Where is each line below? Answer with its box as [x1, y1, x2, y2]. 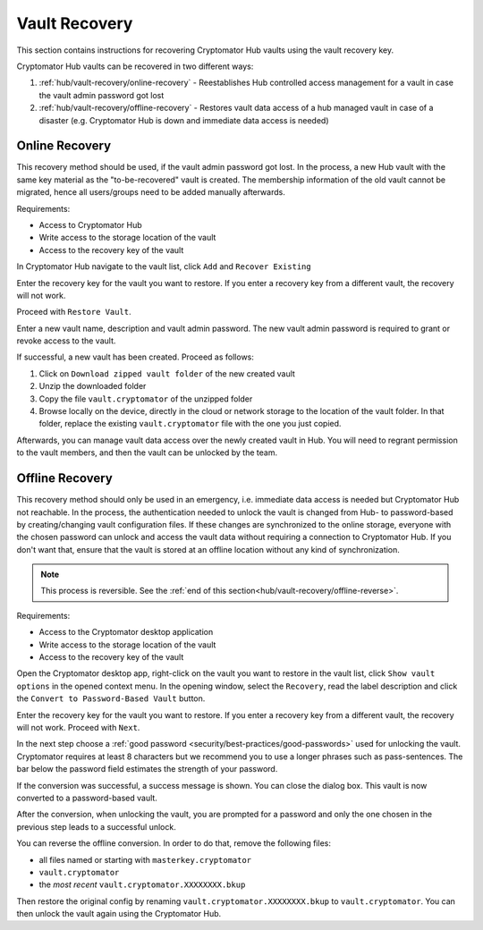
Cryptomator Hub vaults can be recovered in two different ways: [16, 61, 254, 72]
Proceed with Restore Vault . [16, 307, 131, 317]
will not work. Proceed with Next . [16, 722, 140, 732]
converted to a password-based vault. [16, 792, 158, 803]
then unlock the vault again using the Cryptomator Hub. [16, 909, 222, 919]
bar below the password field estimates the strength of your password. [16, 764, 278, 774]
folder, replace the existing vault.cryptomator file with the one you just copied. [38, 418, 342, 429]
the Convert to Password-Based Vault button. [16, 693, 206, 704]
